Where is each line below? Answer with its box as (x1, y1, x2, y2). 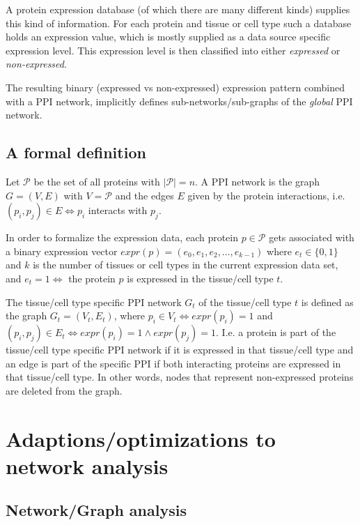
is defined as (301, 294, 354, 309)
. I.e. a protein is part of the (216, 325, 336, 340)
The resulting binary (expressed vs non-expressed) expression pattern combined (6, 79, 345, 94)
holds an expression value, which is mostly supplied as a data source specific (6, 29, 331, 44)
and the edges (115, 188, 174, 202)
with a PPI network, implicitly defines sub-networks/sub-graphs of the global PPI (6, 93, 353, 108)
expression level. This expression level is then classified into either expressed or (6, 43, 341, 57)
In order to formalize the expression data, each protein (6, 230, 239, 245)
